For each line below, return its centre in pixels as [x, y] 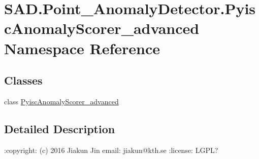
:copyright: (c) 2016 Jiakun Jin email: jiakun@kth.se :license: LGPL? [111, 150]
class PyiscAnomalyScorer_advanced [61, 101]
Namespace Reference [82, 48]
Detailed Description [60, 128]
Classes [23, 80]
